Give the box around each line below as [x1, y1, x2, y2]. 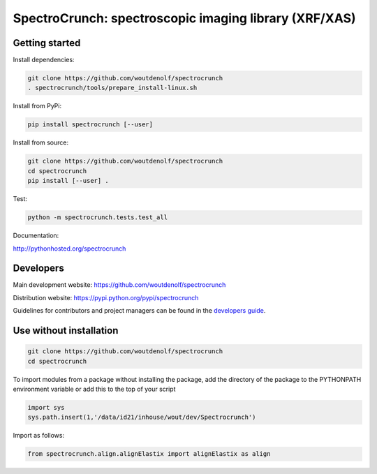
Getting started [13, 37, 81, 49]
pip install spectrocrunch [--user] [27, 121, 154, 128]
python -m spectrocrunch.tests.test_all [27, 214, 168, 221]
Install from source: [13, 138, 69, 147]
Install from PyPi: [13, 102, 62, 110]
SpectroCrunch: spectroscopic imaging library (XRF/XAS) [13, 10, 356, 26]
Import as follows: [13, 431, 65, 440]
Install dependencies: [13, 56, 75, 64]
